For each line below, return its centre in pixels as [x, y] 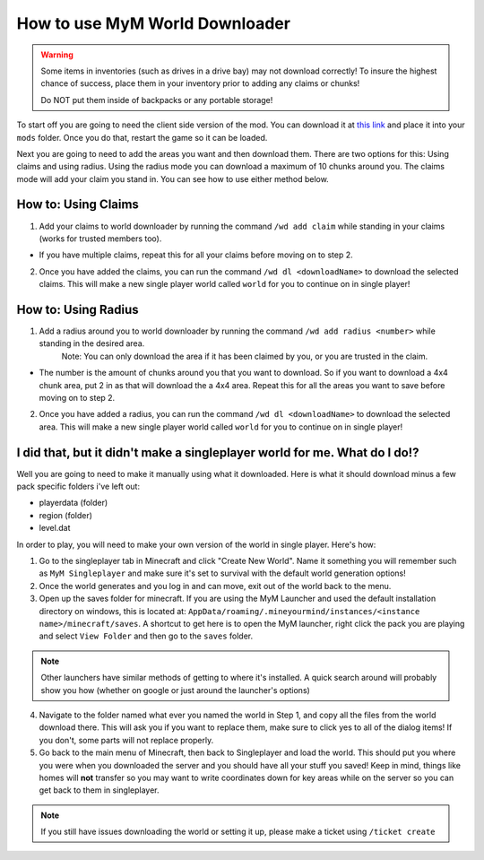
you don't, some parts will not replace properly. [126, 740]
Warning [57, 55]
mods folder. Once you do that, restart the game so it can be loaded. [142, 137]
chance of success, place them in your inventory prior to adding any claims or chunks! [200, 83]
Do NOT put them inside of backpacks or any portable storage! [157, 100]
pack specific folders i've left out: [78, 486]
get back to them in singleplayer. [99, 790]
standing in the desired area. [92, 343]
